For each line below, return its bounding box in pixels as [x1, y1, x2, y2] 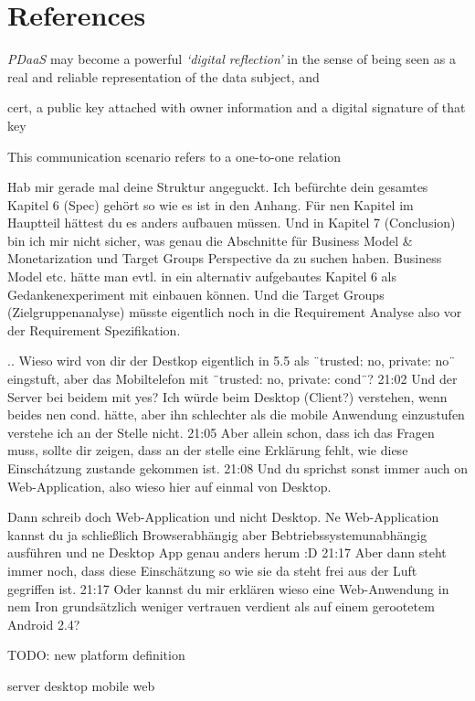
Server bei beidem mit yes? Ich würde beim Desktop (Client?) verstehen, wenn [7, 387, 448, 406]
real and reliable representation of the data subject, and [7, 67, 320, 86]
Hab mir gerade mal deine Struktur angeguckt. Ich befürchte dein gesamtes [7, 177, 428, 196]
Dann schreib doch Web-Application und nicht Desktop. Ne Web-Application [7, 507, 439, 526]
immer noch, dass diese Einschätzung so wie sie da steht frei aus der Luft [7, 560, 417, 579]
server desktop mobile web [7, 675, 155, 695]
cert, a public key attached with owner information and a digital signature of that [7, 98, 466, 117]
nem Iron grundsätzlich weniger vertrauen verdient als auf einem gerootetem [7, 597, 435, 616]
